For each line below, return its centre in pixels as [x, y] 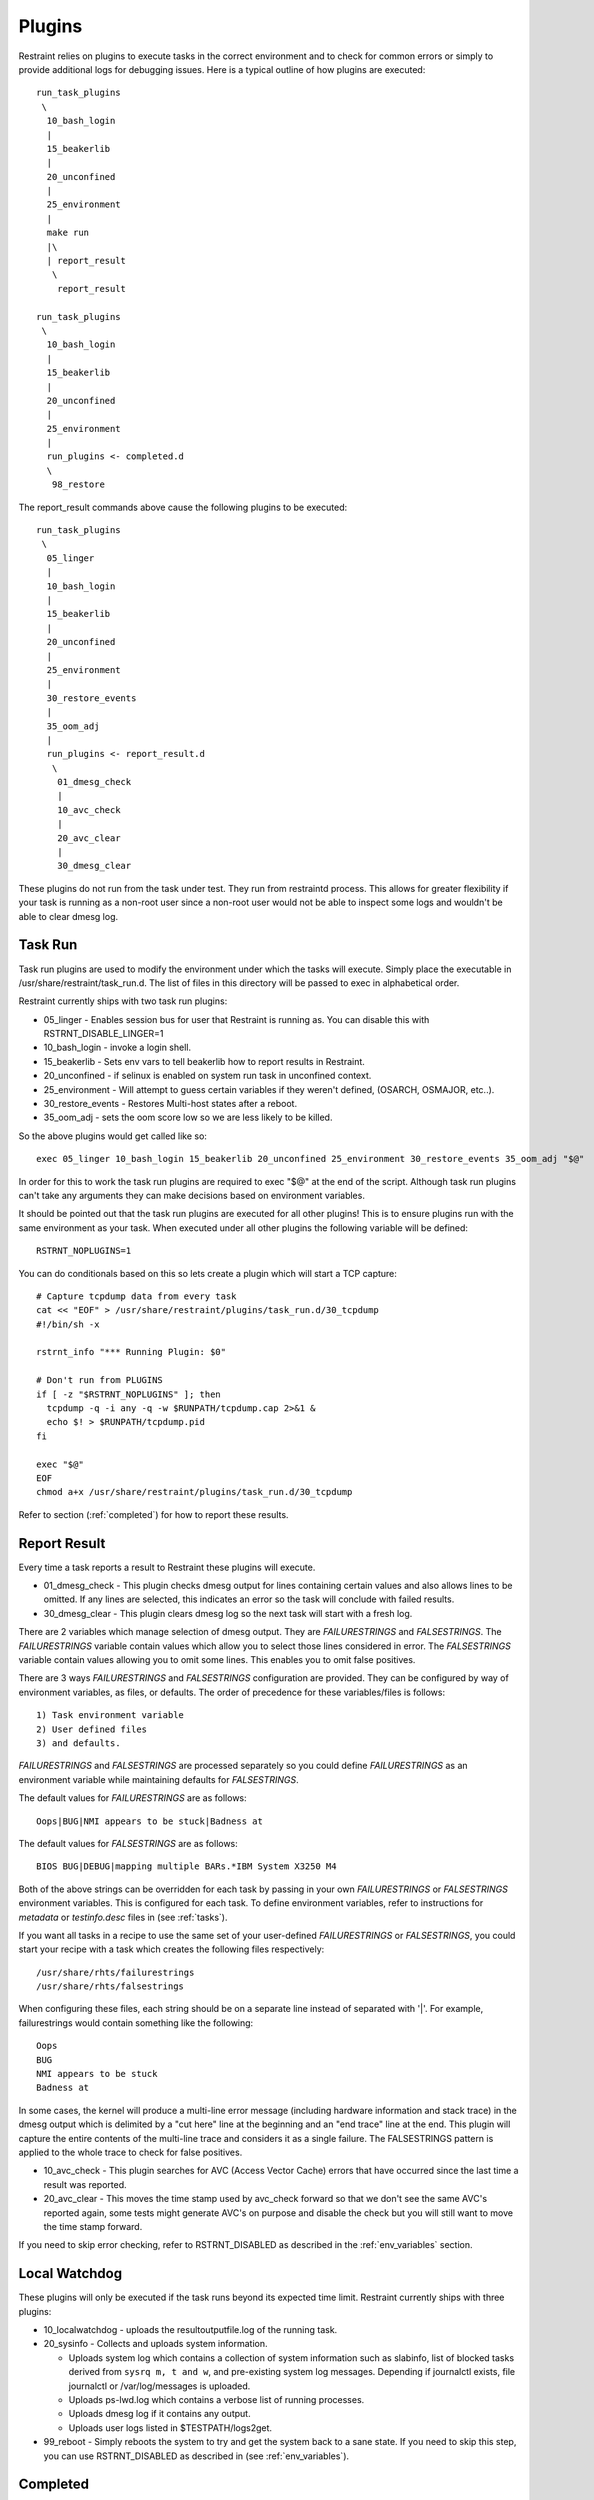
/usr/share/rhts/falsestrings [110, 1986]
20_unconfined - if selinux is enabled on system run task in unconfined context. [207, 1076]
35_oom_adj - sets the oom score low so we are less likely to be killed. [188, 1117]
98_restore [78, 484]
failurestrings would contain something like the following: [136, 2022]
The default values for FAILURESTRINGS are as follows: [132, 1798]
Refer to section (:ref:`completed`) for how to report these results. [153, 1514]
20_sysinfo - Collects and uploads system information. [155, 2344]
